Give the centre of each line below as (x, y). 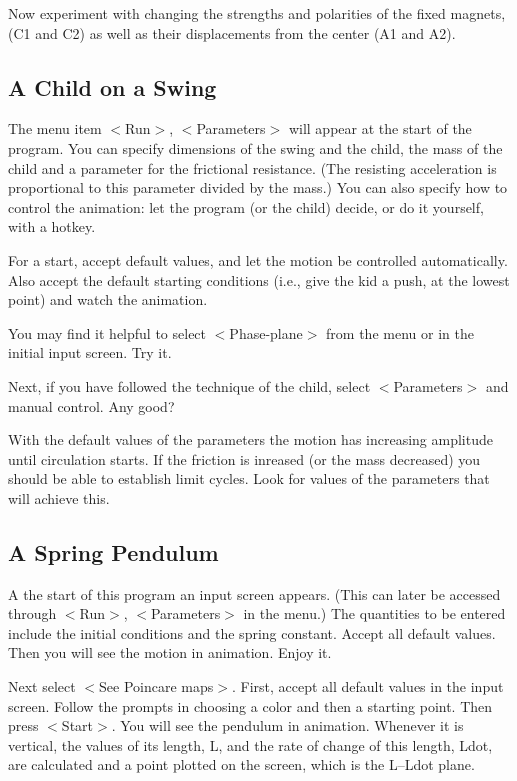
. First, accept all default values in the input (367, 686)
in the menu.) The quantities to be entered (374, 613)
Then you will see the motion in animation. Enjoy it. (170, 652)
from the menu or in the (400, 332)
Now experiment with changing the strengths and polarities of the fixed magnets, (257, 13)
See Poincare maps (156, 686)
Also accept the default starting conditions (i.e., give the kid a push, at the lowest (259, 279)
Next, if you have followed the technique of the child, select (189, 385)
